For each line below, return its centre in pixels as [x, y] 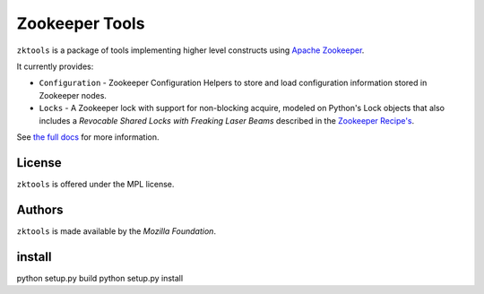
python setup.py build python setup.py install [100, 278]
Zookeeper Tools [81, 23]
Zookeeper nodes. [73, 95]
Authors [40, 209]
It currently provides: [55, 66]
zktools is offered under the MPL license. [95, 184]
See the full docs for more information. [88, 137]
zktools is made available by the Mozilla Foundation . [117, 231]
